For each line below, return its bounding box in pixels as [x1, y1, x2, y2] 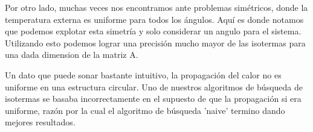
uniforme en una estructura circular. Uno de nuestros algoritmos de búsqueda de [5, 80, 303, 93]
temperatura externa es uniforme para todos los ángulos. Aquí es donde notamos [5, 13, 304, 25]
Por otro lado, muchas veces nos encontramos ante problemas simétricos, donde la [5, 1, 308, 13]
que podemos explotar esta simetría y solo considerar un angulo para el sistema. [5, 25, 302, 37]
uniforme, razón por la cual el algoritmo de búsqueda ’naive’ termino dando [5, 104, 285, 116]
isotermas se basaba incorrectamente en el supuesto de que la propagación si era [5, 92, 302, 105]
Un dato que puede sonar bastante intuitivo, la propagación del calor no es [5, 68, 282, 81]
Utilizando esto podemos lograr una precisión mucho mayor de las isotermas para [5, 36, 306, 49]
